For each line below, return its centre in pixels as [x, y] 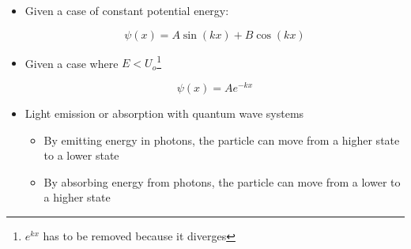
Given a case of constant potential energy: [127, 10]
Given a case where [72, 63]
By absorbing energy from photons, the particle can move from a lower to [222, 181]
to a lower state [81, 155]
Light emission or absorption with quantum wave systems [164, 113]
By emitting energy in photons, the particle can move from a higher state [222, 140]
